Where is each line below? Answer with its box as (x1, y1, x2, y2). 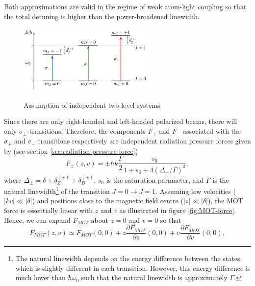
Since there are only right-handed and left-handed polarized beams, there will (4, 116, 237, 126)
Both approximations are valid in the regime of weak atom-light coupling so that (4, 1, 247, 11)
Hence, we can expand (4, 214, 71, 225)
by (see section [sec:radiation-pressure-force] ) (4, 145, 138, 156)
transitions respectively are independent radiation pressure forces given (38, 136, 251, 146)
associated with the (183, 125, 241, 136)
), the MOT (207, 195, 243, 206)
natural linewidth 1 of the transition (4, 185, 110, 196)
